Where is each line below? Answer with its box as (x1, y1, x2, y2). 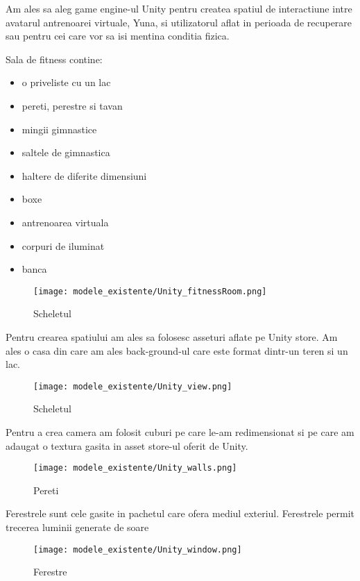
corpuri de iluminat (22, 238, 105, 253)
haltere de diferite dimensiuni (22, 168, 147, 183)
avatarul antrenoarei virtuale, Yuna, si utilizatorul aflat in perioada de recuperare (6, 15, 352, 29)
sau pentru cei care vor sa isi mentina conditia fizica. (6, 28, 230, 43)
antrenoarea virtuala (22, 214, 109, 229)
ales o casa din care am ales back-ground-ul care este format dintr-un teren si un (6, 343, 348, 357)
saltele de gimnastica (22, 145, 110, 160)
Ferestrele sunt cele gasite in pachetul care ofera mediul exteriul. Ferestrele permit (6, 506, 355, 521)
